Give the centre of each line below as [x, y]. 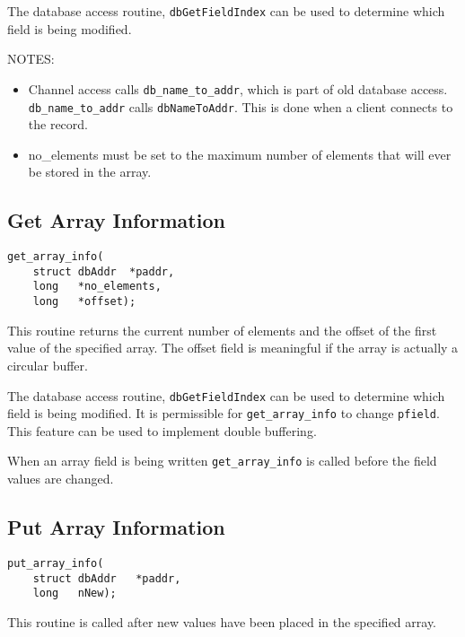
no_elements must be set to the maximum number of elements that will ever [240, 154]
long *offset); [84, 302]
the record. [58, 124]
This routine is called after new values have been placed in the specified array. [222, 621]
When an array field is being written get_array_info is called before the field [222, 461]
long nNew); [75, 593]
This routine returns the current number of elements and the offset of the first [222, 330]
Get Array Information [116, 220]
